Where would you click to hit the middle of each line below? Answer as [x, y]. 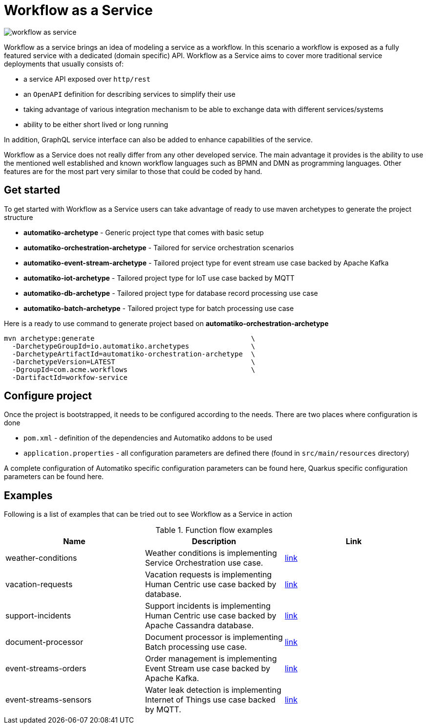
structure [19, 217]
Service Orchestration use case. [204, 563]
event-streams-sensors [49, 700]
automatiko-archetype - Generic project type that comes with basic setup [144, 232]
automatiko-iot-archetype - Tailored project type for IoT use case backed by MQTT [159, 278]
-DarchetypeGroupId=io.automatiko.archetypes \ [134, 346]
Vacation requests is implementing [208, 575]
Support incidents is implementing [208, 606]
